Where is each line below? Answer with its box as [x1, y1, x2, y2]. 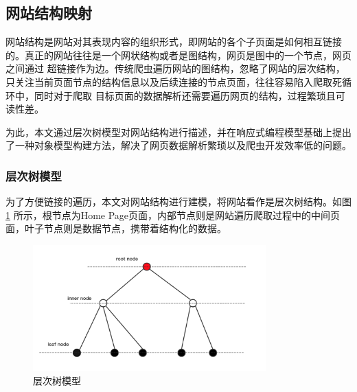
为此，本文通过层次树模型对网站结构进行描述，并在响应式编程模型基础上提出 [5, 124, 352, 139]
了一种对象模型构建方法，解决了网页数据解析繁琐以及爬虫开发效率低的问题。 [5, 138, 352, 152]
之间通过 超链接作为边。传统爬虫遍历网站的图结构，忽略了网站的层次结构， [5, 61, 345, 76]
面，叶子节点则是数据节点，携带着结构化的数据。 [5, 221, 227, 235]
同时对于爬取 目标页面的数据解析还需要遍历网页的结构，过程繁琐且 [34, 88, 336, 102]
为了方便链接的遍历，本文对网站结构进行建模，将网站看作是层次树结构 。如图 [5, 194, 352, 209]
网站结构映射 [5, 2, 92, 23]
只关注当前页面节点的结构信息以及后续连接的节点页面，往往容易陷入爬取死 [5, 74, 342, 89]
